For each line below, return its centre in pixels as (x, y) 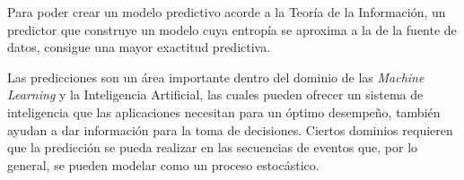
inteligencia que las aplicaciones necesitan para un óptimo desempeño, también (224, 111)
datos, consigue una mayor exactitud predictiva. (139, 47)
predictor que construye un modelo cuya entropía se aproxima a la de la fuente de (232, 29)
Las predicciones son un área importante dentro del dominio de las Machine (216, 77)
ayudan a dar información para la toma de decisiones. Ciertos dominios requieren (230, 129)
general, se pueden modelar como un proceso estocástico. (163, 164)
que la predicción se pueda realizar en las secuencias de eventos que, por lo (213, 147)
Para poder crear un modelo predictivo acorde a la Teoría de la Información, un (227, 12)
